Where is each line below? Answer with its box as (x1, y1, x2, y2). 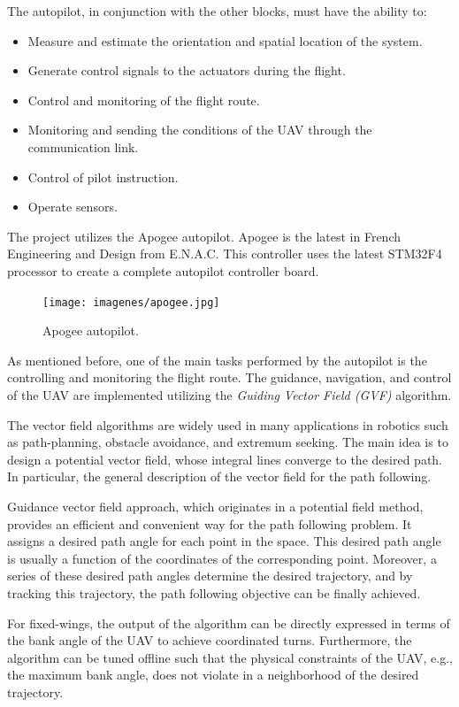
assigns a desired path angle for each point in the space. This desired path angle (7, 532, 441, 550)
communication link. (27, 137, 139, 156)
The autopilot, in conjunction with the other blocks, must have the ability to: (7, 2, 427, 19)
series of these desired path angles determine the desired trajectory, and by (7, 566, 413, 585)
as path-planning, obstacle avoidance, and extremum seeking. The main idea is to (7, 433, 448, 451)
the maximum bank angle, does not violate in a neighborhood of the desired (7, 665, 419, 684)
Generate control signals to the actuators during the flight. (27, 61, 346, 80)
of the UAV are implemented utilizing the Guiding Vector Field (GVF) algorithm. (7, 385, 452, 403)
